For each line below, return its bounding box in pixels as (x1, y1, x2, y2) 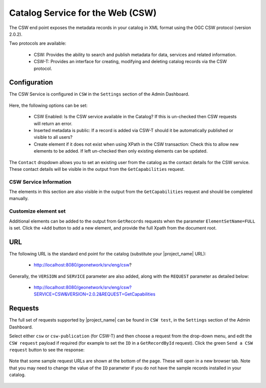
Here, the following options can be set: (9, 102, 88, 108)
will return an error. (33, 121, 72, 127)
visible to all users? (33, 134, 73, 140)
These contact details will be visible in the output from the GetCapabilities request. (9, 166, 185, 172)
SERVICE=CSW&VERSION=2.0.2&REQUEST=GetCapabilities (33, 291, 156, 297)
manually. (9, 195, 29, 201)
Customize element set (9, 208, 66, 215)
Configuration (9, 78, 53, 87)
